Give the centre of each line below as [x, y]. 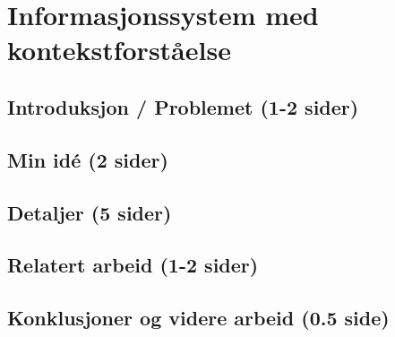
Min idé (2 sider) [88, 159]
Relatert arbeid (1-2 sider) [133, 265]
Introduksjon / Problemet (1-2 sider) [183, 106]
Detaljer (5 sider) [90, 212]
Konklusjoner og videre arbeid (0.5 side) [198, 318]
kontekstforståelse [119, 50]
